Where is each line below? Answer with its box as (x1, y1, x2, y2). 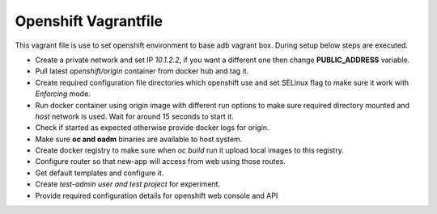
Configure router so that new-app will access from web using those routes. (35, 157, 286, 166)
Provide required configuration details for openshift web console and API (35, 191, 278, 200)
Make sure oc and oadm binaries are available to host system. (35, 134, 243, 144)
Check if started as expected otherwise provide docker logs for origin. (35, 123, 269, 132)
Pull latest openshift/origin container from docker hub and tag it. (35, 66, 249, 76)
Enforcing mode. (35, 89, 91, 99)
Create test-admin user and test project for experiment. (35, 179, 221, 189)
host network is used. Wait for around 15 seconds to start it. (35, 111, 234, 121)
